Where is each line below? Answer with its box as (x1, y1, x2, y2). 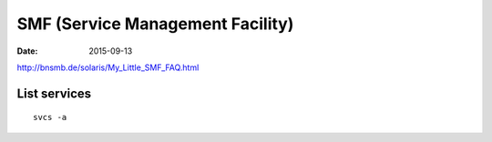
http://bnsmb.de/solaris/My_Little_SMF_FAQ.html (16, 62, 200, 73)
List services (16, 86, 92, 101)
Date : (16, 46, 38, 56)
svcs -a (33, 112, 67, 123)
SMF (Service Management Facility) (16, 14, 294, 34)
